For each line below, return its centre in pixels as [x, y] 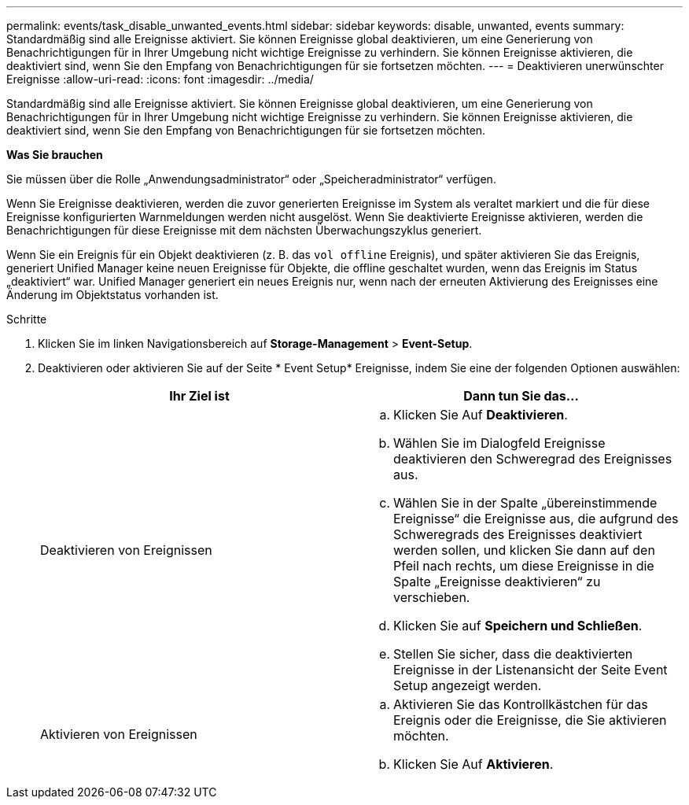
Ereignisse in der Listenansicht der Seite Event [531, 670]
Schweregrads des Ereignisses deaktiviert [518, 534]
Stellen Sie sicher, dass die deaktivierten [513, 654]
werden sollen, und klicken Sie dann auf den [524, 550]
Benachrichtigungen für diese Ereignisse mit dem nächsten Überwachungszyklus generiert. [244, 230]
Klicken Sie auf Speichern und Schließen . [518, 626]
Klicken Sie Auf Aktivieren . [473, 764]
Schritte [27, 319]
